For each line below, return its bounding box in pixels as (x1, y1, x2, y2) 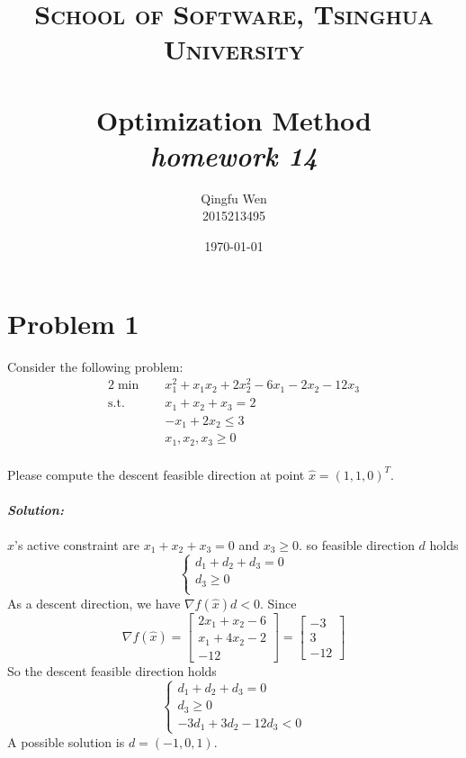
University (163, 31, 305, 68)
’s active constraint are (14, 535, 140, 554)
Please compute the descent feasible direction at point (7, 465, 305, 483)
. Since (259, 593, 297, 612)
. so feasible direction (299, 535, 415, 554)
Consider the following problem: (7, 356, 184, 375)
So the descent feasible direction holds (7, 661, 217, 680)
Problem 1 (7, 304, 139, 341)
